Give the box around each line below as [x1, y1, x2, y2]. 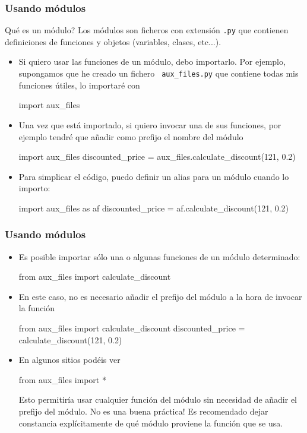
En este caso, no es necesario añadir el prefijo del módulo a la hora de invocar [18, 290, 302, 302]
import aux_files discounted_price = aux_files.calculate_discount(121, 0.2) [18, 150, 296, 163]
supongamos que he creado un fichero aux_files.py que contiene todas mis [18, 67, 299, 80]
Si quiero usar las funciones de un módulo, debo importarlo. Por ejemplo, [18, 55, 286, 68]
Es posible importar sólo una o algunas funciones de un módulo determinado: [18, 250, 300, 263]
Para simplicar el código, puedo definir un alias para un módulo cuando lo [18, 170, 289, 182]
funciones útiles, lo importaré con [18, 78, 140, 91]
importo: [18, 182, 50, 194]
